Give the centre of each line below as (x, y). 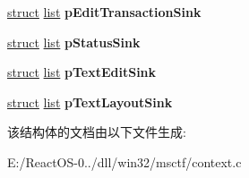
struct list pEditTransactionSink (104, 12)
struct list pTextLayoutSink (90, 102)
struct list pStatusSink (74, 42)
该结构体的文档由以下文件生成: (97, 132)
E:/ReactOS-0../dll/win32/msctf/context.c (124, 161)
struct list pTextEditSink (82, 72)
